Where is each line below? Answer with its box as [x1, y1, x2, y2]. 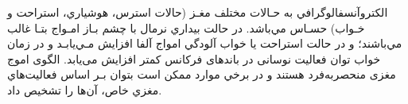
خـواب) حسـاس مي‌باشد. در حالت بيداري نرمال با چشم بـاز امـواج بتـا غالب [7, 19, 365, 36]
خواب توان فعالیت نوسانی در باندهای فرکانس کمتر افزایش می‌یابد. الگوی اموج [7, 50, 381, 67]
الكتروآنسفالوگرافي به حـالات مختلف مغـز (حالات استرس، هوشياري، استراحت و [7, 4, 388, 20]
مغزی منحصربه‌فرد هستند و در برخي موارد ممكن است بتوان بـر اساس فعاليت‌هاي [7, 66, 396, 83]
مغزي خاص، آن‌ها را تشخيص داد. [7, 81, 162, 98]
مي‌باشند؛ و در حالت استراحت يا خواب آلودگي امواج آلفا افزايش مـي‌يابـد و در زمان [7, 35, 402, 52]
